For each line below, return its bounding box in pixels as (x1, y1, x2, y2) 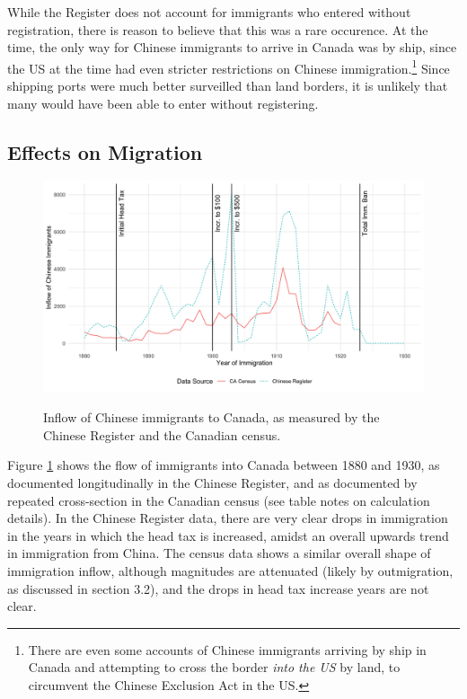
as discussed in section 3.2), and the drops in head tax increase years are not (7, 579, 429, 597)
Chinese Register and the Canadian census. (43, 425, 281, 444)
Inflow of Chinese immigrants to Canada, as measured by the (43, 408, 380, 427)
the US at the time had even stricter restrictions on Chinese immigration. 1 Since (7, 56, 450, 77)
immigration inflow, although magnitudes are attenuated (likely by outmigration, (7, 561, 454, 580)
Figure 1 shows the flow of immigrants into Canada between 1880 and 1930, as (7, 456, 440, 474)
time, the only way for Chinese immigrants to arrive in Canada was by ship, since (7, 38, 457, 57)
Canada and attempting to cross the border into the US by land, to (28, 658, 401, 677)
